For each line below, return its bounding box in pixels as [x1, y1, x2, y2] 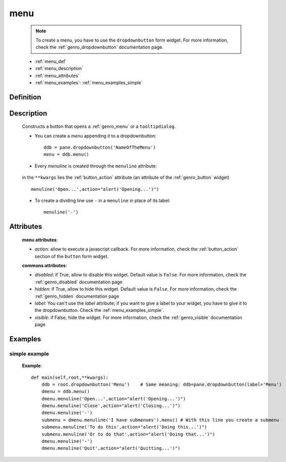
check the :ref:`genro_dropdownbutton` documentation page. [35, 44, 164, 50]
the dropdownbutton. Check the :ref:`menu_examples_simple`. [34, 307, 165, 313]
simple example [9, 350, 49, 357]
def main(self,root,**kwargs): [31, 374, 109, 380]
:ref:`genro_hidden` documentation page [34, 293, 119, 299]
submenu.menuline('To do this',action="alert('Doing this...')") [41, 424, 208, 430]
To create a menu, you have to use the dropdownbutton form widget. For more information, [35, 37, 228, 43]
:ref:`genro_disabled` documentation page [34, 279, 122, 285]
